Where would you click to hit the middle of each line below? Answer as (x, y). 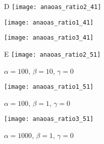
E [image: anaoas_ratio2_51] (52, 53)
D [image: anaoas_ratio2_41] (53, 6)
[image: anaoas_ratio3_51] (49, 119)
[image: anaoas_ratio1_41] (49, 22)
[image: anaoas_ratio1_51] (49, 87)
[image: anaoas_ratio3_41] (49, 38)
